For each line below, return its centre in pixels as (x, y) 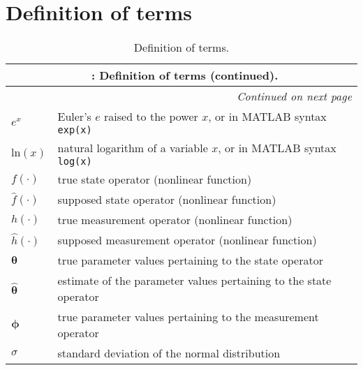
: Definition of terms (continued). (185, 75)
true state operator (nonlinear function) (155, 179)
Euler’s (74, 117)
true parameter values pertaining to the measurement (188, 317)
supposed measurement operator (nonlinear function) (187, 240)
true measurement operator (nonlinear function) (175, 220)
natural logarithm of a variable (133, 148)
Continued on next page (294, 96)
